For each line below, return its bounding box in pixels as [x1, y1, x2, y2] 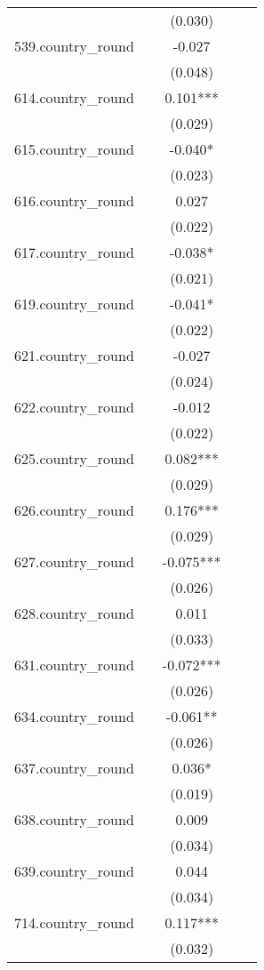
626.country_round [14, 500, 134, 520]
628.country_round [14, 603, 134, 623]
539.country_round [14, 36, 134, 56]
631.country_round [14, 654, 134, 675]
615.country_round [14, 139, 134, 159]
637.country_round [14, 758, 134, 778]
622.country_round [14, 397, 134, 417]
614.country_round [14, 87, 134, 108]
